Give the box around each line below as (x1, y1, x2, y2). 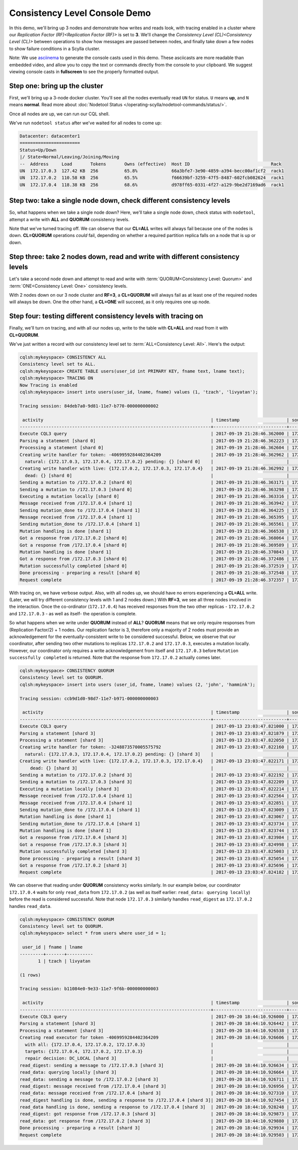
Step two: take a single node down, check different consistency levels (9, 196, 230, 205)
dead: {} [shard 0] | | (25, 473, 290, 478)
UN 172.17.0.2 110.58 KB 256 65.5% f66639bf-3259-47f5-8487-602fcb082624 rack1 (19, 175, 284, 181)
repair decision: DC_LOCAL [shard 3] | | (25, 1056, 290, 1061)
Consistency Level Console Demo (9, 7, 151, 18)
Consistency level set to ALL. (19, 361, 96, 367)
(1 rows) (19, 972, 41, 978)
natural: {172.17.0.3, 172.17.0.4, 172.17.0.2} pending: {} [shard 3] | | (25, 751, 290, 757)
